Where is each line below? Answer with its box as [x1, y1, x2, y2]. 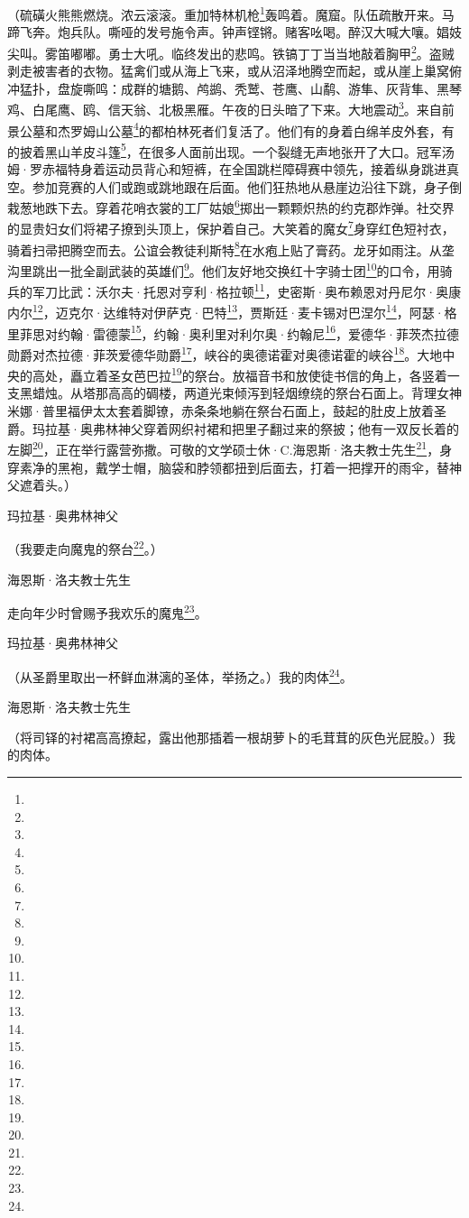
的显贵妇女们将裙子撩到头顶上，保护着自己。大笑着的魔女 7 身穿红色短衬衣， [7, 217, 455, 238]
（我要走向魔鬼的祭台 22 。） [7, 537, 163, 558]
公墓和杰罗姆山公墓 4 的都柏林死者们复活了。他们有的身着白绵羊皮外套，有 [19, 118, 455, 140]
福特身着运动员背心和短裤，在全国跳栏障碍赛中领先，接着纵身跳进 [54, 160, 446, 179]
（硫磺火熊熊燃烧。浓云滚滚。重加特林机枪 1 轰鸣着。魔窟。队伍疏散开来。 [7, 3, 442, 23]
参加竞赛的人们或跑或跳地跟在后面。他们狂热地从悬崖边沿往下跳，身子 [32, 177, 449, 196]
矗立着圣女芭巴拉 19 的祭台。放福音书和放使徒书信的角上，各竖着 [69, 364, 447, 384]
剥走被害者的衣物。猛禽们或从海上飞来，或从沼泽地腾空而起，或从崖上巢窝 [7, 61, 449, 80]
